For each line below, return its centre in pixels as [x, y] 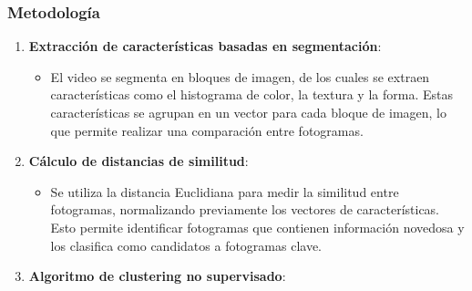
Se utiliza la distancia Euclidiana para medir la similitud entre [225, 191]
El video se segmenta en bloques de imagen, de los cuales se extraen [240, 76]
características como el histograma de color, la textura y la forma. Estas [251, 94]
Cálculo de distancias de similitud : [139, 161]
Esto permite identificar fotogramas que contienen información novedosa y [257, 227]
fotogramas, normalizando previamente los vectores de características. [245, 209]
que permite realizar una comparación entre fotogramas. [207, 130]
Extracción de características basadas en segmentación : [205, 46]
